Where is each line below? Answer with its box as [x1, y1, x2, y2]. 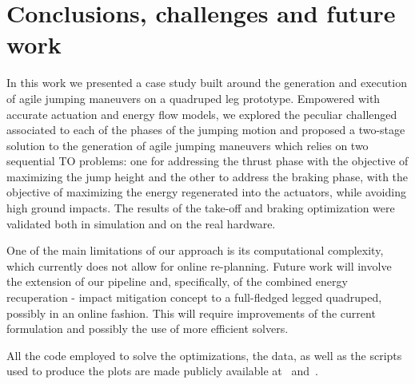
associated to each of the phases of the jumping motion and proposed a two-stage [6, 121, 405, 138]
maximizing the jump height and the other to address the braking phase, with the [6, 168, 409, 184]
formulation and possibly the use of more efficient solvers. [6, 320, 289, 337]
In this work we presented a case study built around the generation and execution [6, 74, 407, 91]
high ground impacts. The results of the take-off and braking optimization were [6, 200, 395, 216]
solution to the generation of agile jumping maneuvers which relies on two [6, 137, 369, 153]
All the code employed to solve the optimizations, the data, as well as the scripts [6, 346, 402, 363]
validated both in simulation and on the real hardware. [6, 215, 276, 232]
